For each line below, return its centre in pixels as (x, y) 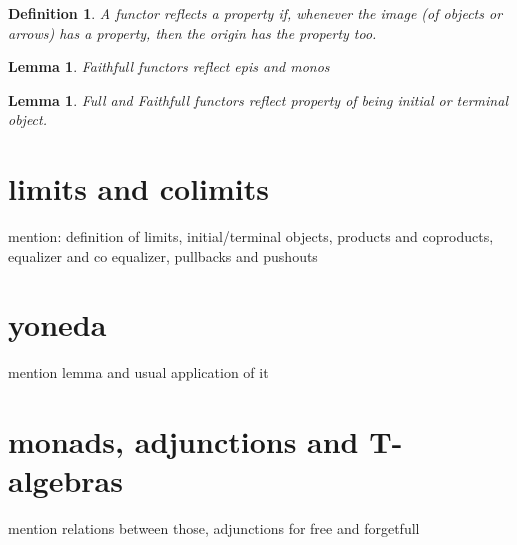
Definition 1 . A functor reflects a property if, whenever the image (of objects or (255, 13)
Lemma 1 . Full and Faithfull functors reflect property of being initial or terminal (258, 99)
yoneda (57, 324)
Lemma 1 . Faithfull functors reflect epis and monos (169, 66)
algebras (65, 480)
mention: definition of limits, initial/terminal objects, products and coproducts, (251, 236)
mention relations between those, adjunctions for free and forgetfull (214, 528)
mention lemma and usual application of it (138, 372)
